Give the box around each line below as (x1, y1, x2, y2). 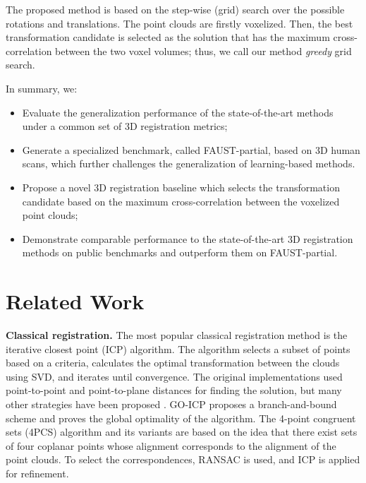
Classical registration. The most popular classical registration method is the (6, 328, 348, 342)
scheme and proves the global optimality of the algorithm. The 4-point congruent (6, 410, 356, 425)
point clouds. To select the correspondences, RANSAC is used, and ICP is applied (6, 452, 360, 467)
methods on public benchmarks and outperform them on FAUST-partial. (22, 245, 338, 260)
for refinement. (6, 465, 69, 480)
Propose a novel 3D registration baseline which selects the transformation (22, 179, 340, 194)
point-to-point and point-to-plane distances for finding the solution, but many (6, 383, 342, 398)
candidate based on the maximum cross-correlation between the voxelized (22, 193, 340, 208)
